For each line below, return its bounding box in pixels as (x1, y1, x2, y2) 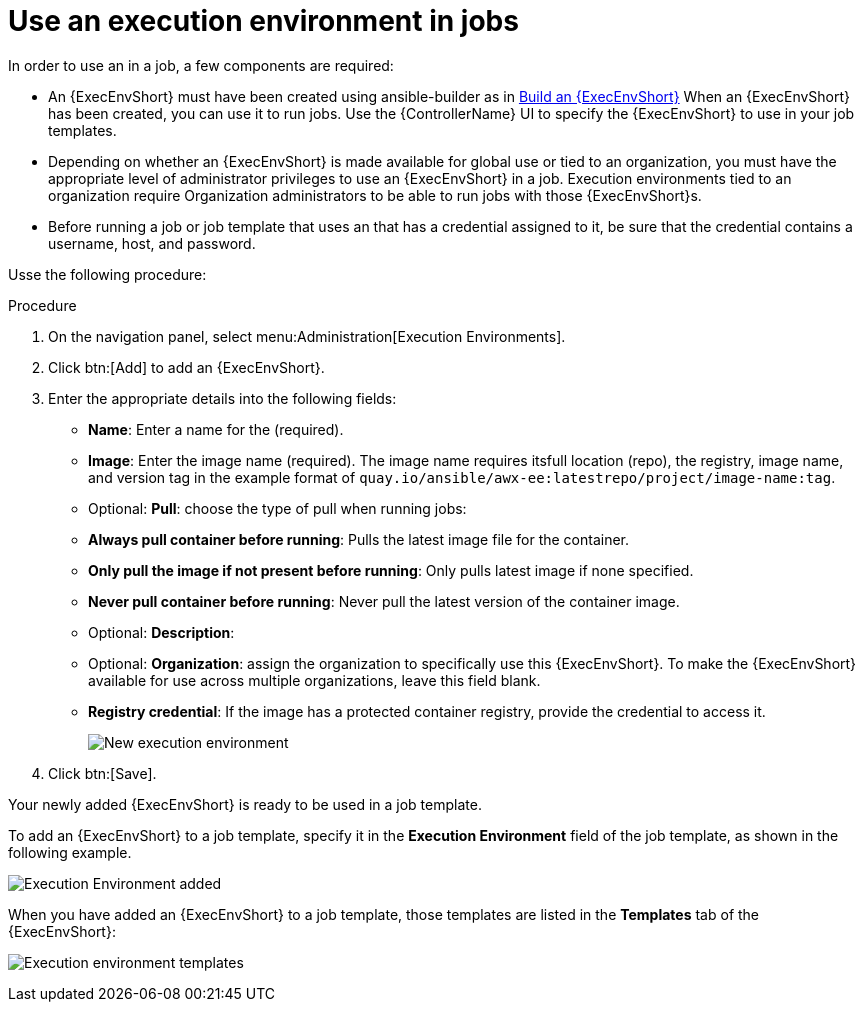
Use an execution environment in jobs (8, 4, 519, 38)
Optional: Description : (88, 623, 235, 641)
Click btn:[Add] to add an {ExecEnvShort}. (48, 358, 325, 376)
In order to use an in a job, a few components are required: (8, 56, 394, 74)
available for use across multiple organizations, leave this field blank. (88, 671, 541, 689)
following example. (8, 843, 132, 861)
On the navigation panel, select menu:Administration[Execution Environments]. (48, 327, 566, 345)
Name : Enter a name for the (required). (88, 420, 344, 438)
